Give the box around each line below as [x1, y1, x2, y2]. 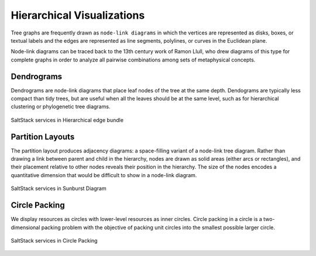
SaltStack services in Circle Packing [11, 237, 98, 244]
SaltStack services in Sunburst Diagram [11, 185, 107, 192]
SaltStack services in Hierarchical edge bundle [11, 116, 124, 123]
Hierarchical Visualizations [11, 9, 145, 22]
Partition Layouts [11, 132, 75, 141]
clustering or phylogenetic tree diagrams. [11, 103, 111, 110]
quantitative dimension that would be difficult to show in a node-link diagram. [11, 171, 197, 178]
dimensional [11, 224, 40, 231]
